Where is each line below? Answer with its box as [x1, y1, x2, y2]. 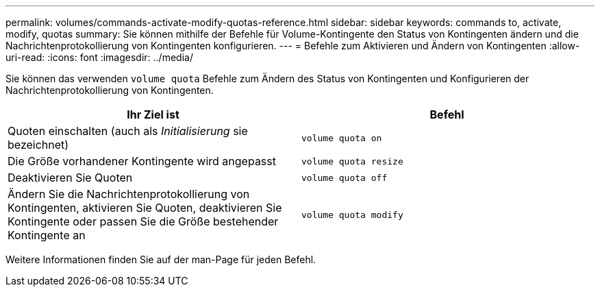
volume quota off [301, 172, 388, 183]
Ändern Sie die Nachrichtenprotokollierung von [8, 187, 250, 201]
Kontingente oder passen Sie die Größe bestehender [8, 215, 279, 228]
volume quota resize [301, 156, 403, 167]
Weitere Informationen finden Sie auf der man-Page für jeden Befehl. [5, 254, 316, 265]
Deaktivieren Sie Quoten [8, 171, 133, 184]
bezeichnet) [8, 138, 69, 151]
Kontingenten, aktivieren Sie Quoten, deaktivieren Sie [8, 201, 282, 215]
